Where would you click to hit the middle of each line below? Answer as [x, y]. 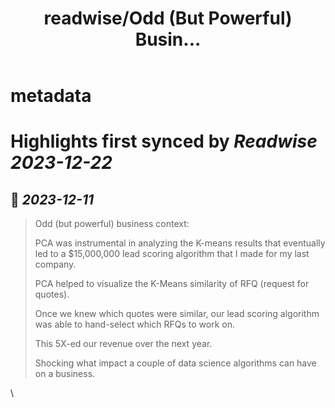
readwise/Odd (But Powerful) [168, 18]
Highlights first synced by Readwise [164, 141]
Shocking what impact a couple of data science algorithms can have [175, 363]
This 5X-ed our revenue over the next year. [123, 344]
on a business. [65, 374]
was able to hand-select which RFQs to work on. [135, 324]
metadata [51, 96]
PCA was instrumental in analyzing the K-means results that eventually [180, 243]
